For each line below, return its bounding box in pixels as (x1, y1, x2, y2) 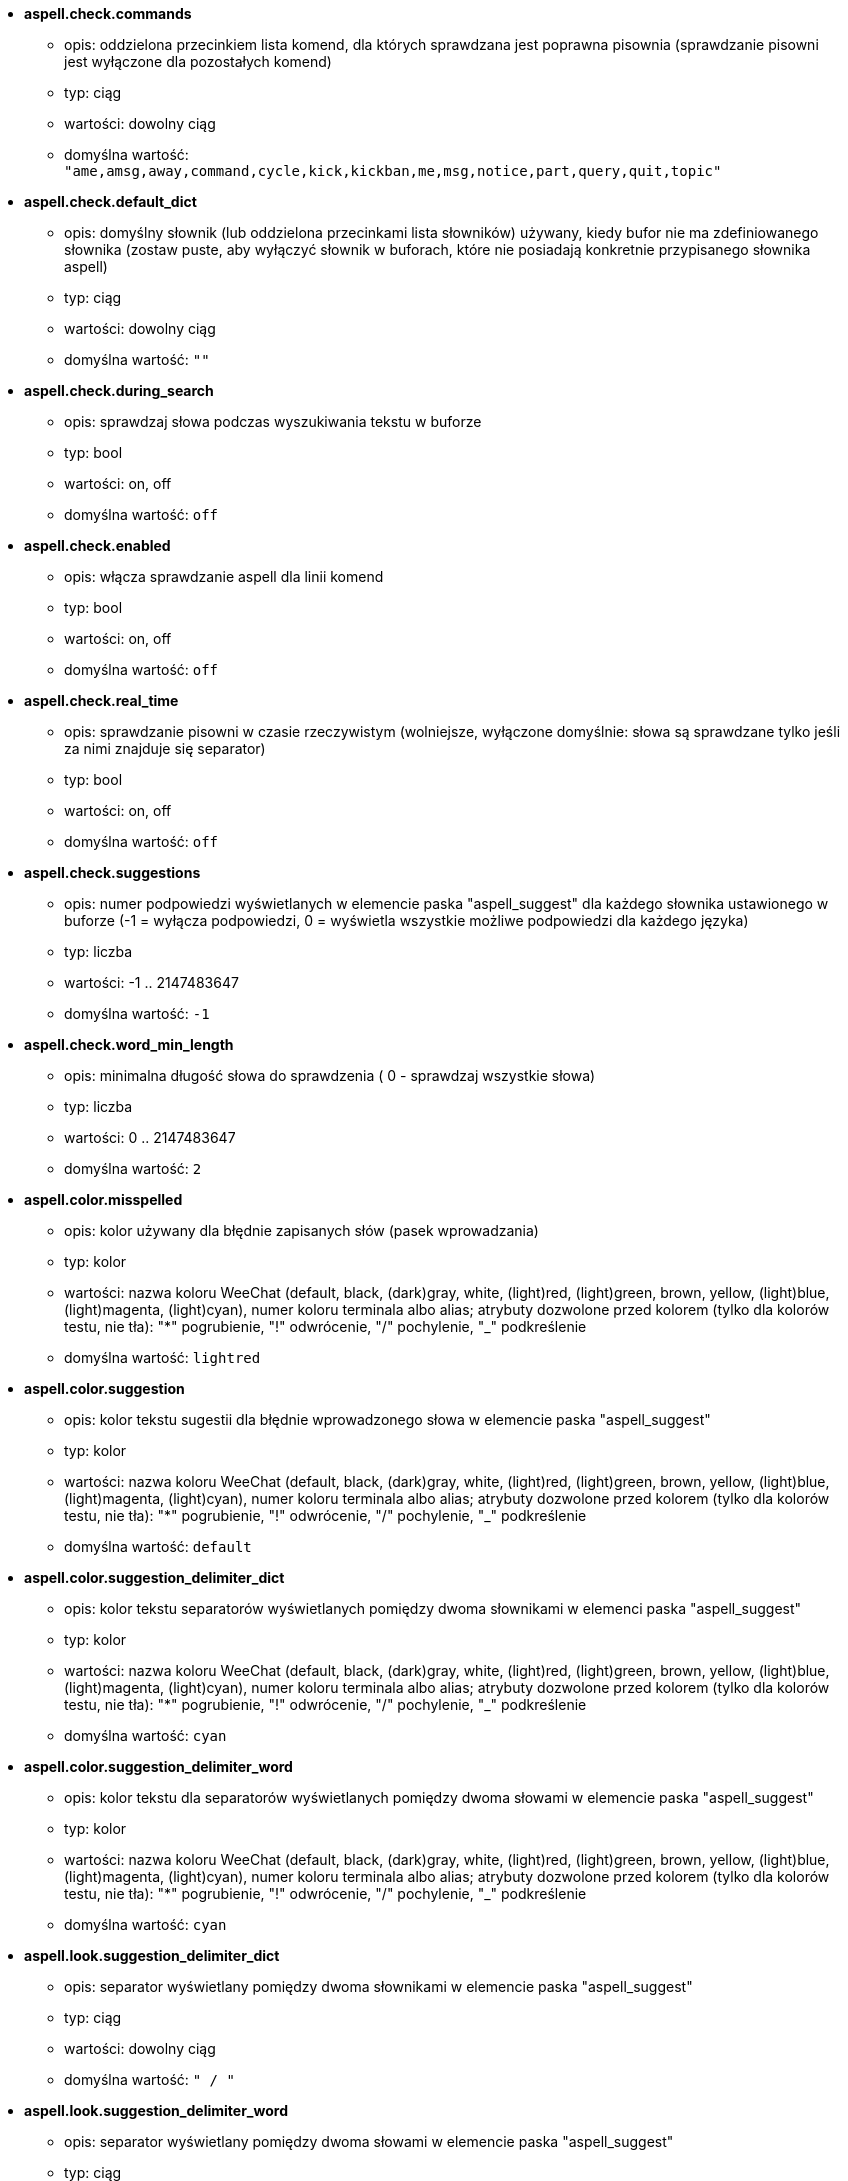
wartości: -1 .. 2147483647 (64, 974, 239, 991)
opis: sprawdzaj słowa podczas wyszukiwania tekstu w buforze (64, 413, 482, 430)
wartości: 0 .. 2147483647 (64, 1129, 236, 1146)
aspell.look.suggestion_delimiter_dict (24, 1947, 280, 1964)
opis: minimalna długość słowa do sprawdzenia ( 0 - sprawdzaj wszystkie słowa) (64, 1067, 596, 1084)
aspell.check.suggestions (24, 864, 201, 881)
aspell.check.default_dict (24, 193, 197, 210)
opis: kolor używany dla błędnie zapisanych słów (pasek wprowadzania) (64, 1222, 539, 1239)
